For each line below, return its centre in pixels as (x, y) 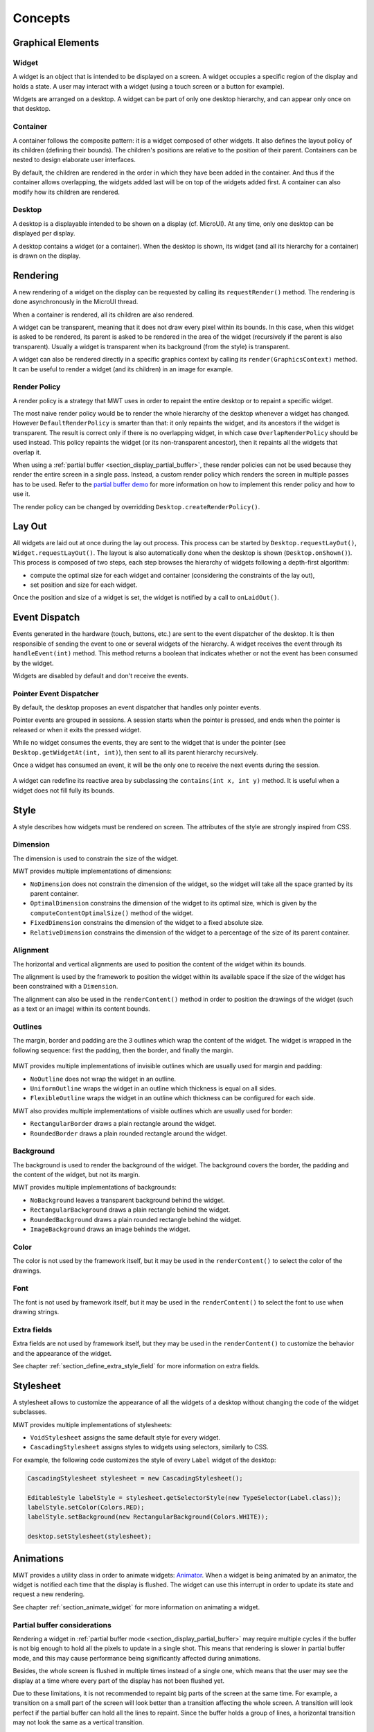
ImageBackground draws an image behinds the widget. (110, 1229)
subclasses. (30, 1412)
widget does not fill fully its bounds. (64, 790)
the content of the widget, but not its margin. (77, 1175)
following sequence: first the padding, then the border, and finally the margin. (123, 1050)
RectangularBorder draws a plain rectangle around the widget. (123, 1124)
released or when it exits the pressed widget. (77, 730)
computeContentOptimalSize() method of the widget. (112, 913)
